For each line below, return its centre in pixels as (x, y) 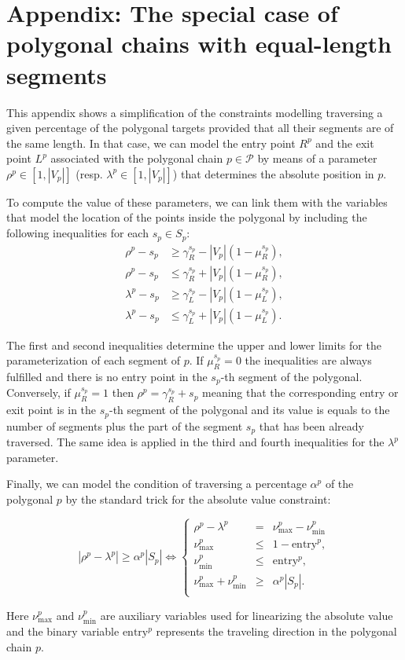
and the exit (345, 143)
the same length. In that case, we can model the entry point (151, 143)
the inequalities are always (308, 360)
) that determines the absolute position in (273, 173)
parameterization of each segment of (94, 360)
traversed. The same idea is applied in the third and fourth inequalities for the (195, 442)
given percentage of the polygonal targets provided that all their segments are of (200, 128)
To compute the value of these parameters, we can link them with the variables (197, 202)
